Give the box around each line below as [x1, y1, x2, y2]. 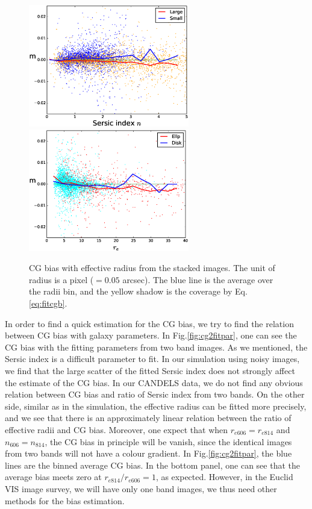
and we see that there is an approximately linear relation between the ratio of [5, 411, 292, 424]
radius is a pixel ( [29, 273, 94, 286]
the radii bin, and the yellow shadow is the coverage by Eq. [29, 285, 248, 298]
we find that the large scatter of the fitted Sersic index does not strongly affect [5, 364, 295, 376]
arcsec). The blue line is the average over [122, 273, 273, 286]
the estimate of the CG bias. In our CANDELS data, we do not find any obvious [5, 376, 303, 389]
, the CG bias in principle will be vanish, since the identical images [45, 435, 292, 448]
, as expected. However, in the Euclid [155, 470, 293, 483]
